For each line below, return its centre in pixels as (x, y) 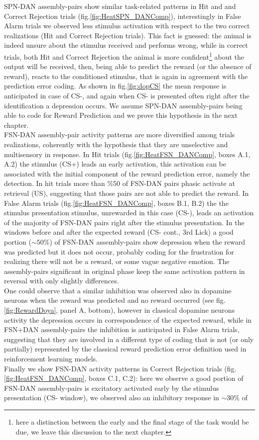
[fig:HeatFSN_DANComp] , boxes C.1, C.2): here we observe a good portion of (124, 378)
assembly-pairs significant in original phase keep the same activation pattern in (125, 271)
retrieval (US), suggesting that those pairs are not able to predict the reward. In (127, 193)
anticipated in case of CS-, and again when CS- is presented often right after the (127, 95)
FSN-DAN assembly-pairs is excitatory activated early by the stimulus (112, 388)
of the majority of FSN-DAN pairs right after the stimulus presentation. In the (124, 222)
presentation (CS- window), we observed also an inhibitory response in (112, 397)
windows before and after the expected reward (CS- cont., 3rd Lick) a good (119, 232)
